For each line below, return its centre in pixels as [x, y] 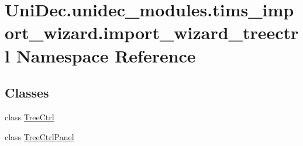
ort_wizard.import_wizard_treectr [152, 32]
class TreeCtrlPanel [39, 136]
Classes [27, 93]
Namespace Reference [106, 55]
